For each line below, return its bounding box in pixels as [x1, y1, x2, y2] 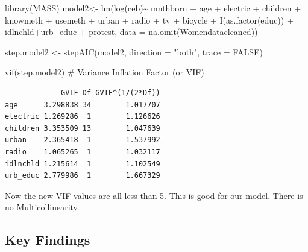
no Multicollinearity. [5, 201, 80, 213]
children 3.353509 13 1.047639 [5, 124, 160, 133]
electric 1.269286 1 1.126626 [5, 112, 160, 121]
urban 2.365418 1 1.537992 [5, 136, 160, 145]
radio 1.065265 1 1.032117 [5, 147, 160, 156]
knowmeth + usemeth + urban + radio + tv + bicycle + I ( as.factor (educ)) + [5, 13, 294, 26]
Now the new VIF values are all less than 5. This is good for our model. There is [5, 189, 303, 201]
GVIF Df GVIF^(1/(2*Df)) [61, 88, 160, 97]
